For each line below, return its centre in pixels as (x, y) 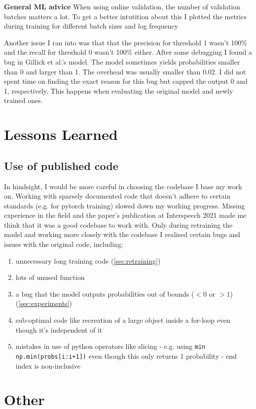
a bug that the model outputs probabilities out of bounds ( (105, 293)
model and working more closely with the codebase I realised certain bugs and (122, 234)
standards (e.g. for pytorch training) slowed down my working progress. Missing (125, 205)
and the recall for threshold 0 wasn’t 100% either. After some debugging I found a (128, 52)
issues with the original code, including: (64, 244)
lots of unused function (50, 277)
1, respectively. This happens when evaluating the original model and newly (119, 90)
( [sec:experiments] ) (44, 303)
